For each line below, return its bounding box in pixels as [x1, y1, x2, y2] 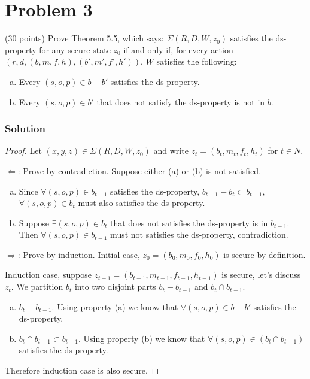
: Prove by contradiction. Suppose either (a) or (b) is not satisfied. [17, 164, 262, 177]
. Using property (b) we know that [78, 332, 205, 344]
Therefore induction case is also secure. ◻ [5, 364, 159, 377]
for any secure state [39, 43, 111, 56]
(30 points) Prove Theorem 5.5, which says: [5, 32, 164, 44]
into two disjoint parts [74, 280, 156, 293]
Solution [5, 121, 45, 136]
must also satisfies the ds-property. [78, 196, 205, 209]
